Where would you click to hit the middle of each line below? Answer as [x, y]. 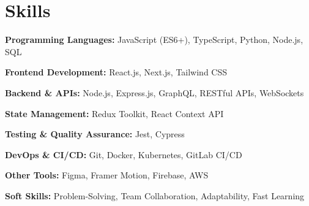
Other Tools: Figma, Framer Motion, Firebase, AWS [107, 175]
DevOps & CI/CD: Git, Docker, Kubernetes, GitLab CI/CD [124, 154]
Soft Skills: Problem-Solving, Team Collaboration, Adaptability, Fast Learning [155, 195]
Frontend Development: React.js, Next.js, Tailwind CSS [116, 72]
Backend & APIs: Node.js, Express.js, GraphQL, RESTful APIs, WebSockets [154, 92]
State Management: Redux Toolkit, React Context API [114, 113]
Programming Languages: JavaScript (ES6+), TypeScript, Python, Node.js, [154, 40]
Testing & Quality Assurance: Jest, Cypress [95, 134]
